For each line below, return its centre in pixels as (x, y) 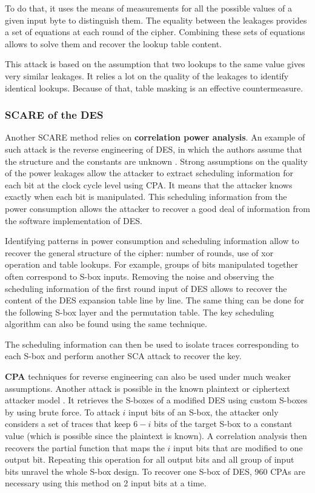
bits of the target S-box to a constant (223, 424)
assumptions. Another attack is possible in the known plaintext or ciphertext (148, 388)
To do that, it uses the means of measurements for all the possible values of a (148, 8)
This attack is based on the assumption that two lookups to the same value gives (155, 64)
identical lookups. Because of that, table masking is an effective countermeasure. (154, 88)
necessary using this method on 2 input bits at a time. (106, 483)
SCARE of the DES (54, 115)
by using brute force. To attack (62, 412)
